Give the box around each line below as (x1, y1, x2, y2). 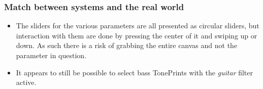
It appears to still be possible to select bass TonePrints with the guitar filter (16, 67, 253, 77)
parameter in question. (16, 50, 87, 60)
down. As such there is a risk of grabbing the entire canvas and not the (16, 40, 238, 51)
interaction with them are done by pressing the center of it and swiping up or (16, 30, 257, 40)
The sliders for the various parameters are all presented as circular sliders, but (16, 20, 259, 31)
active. (16, 77, 37, 87)
